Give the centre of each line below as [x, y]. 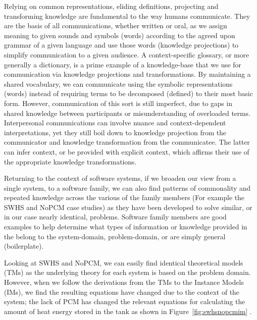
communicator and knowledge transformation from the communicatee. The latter [127, 142]
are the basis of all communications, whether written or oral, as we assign [116, 26]
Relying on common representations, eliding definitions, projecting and [111, 6]
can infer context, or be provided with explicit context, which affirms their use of [127, 151]
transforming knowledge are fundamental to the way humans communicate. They [127, 16]
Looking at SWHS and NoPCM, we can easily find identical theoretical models [124, 262]
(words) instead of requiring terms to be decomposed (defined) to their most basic [128, 93]
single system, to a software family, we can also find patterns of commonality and [127, 187]
